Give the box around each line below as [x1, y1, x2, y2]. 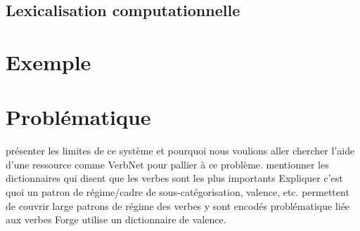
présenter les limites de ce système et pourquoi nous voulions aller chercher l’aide [6, 143, 355, 158]
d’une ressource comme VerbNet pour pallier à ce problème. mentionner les [6, 157, 329, 171]
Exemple [6, 47, 91, 76]
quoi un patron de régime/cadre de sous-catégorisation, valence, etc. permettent [6, 185, 349, 199]
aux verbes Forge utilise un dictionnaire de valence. [6, 212, 226, 227]
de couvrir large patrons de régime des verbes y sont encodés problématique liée [6, 198, 350, 213]
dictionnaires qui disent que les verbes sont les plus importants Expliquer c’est [6, 171, 343, 185]
